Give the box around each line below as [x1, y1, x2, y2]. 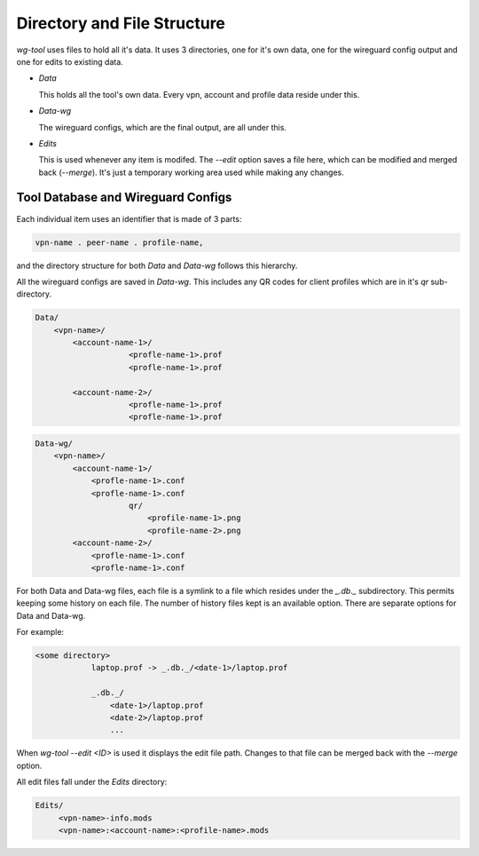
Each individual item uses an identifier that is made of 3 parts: [16, 213, 242, 224]
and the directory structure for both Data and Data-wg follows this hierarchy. [16, 260, 298, 271]
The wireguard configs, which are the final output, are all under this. [38, 122, 287, 132]
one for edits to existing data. [16, 56, 123, 67]
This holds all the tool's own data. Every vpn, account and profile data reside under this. [38, 89, 360, 99]
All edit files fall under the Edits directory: [16, 777, 168, 788]
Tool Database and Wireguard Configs [16, 190, 232, 205]
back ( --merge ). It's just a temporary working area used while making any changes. [38, 167, 345, 178]
